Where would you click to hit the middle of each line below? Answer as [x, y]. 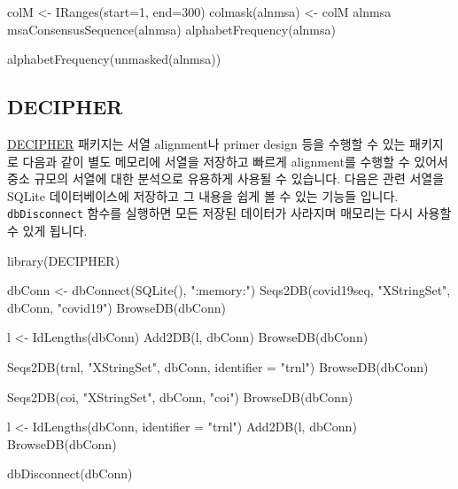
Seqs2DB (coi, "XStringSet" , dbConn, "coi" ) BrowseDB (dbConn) [180, 396]
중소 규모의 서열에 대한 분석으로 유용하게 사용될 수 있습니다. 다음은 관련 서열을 [226, 179]
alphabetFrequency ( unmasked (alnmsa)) [114, 59]
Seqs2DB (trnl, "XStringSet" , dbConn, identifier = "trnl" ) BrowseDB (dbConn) [218, 366]
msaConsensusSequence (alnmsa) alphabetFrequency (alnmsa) [171, 29]
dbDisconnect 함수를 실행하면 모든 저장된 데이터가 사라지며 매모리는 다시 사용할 [229, 213]
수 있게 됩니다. [47, 231]
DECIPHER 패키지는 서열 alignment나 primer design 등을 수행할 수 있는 [206, 143]
